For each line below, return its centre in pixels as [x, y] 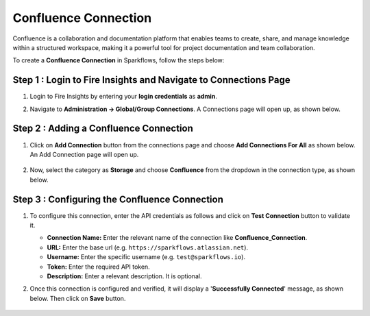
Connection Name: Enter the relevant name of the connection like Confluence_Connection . [177, 238]
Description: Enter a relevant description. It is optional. [124, 276]
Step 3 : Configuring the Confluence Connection [118, 199]
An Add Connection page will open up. [84, 154]
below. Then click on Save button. [78, 298]
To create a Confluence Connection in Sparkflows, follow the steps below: [119, 60]
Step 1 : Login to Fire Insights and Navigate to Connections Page [151, 80]
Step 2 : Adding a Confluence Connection [103, 129]
